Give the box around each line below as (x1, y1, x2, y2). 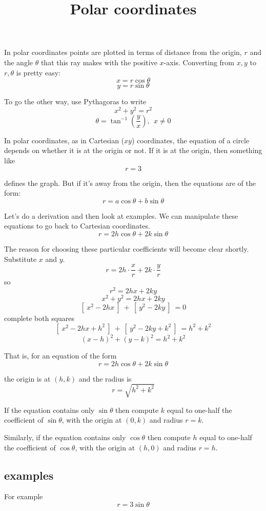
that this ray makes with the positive (40, 56, 157, 67)
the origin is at (4, 373, 51, 384)
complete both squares (4, 312, 75, 323)
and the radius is (78, 373, 132, 384)
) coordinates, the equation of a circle (131, 135, 250, 145)
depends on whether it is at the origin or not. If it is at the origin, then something (4, 145, 262, 156)
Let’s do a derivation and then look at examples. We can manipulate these (4, 210, 238, 221)
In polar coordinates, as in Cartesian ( (4, 135, 125, 145)
